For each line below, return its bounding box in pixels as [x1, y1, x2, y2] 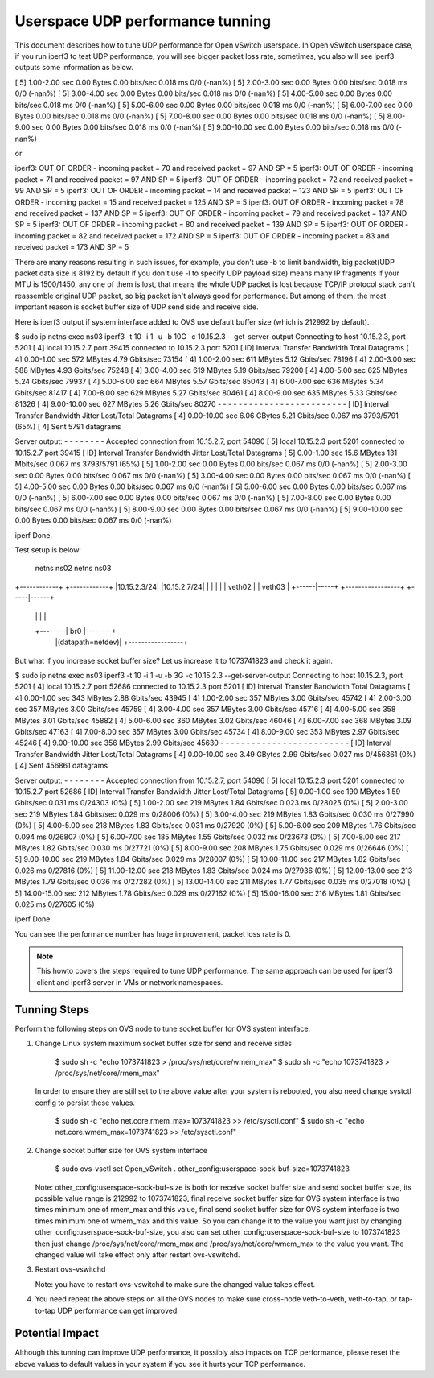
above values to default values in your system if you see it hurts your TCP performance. [14, 1359, 305, 1368]
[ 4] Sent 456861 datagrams [14, 761, 108, 771]
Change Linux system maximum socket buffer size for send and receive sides [35, 1039, 293, 1049]
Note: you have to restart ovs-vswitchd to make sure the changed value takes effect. [35, 1279, 316, 1289]
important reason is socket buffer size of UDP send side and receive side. [14, 302, 259, 312]
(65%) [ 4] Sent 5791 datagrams [14, 422, 121, 432]
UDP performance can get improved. [57, 1306, 180, 1315]
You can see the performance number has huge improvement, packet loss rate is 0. [14, 929, 292, 938]
